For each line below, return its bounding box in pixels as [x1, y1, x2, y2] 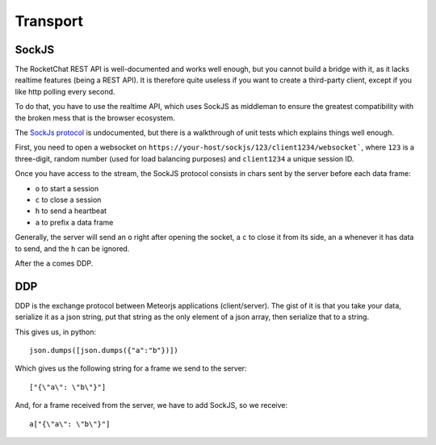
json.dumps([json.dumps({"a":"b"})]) [29, 346, 179, 355]
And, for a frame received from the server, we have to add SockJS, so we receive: [15, 401, 288, 410]
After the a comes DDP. [15, 258, 94, 268]
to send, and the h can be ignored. [15, 243, 130, 254]
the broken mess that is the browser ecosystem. [15, 113, 175, 123]
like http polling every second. [15, 86, 115, 96]
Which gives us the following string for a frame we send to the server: [15, 363, 247, 373]
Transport [15, 12, 84, 30]
